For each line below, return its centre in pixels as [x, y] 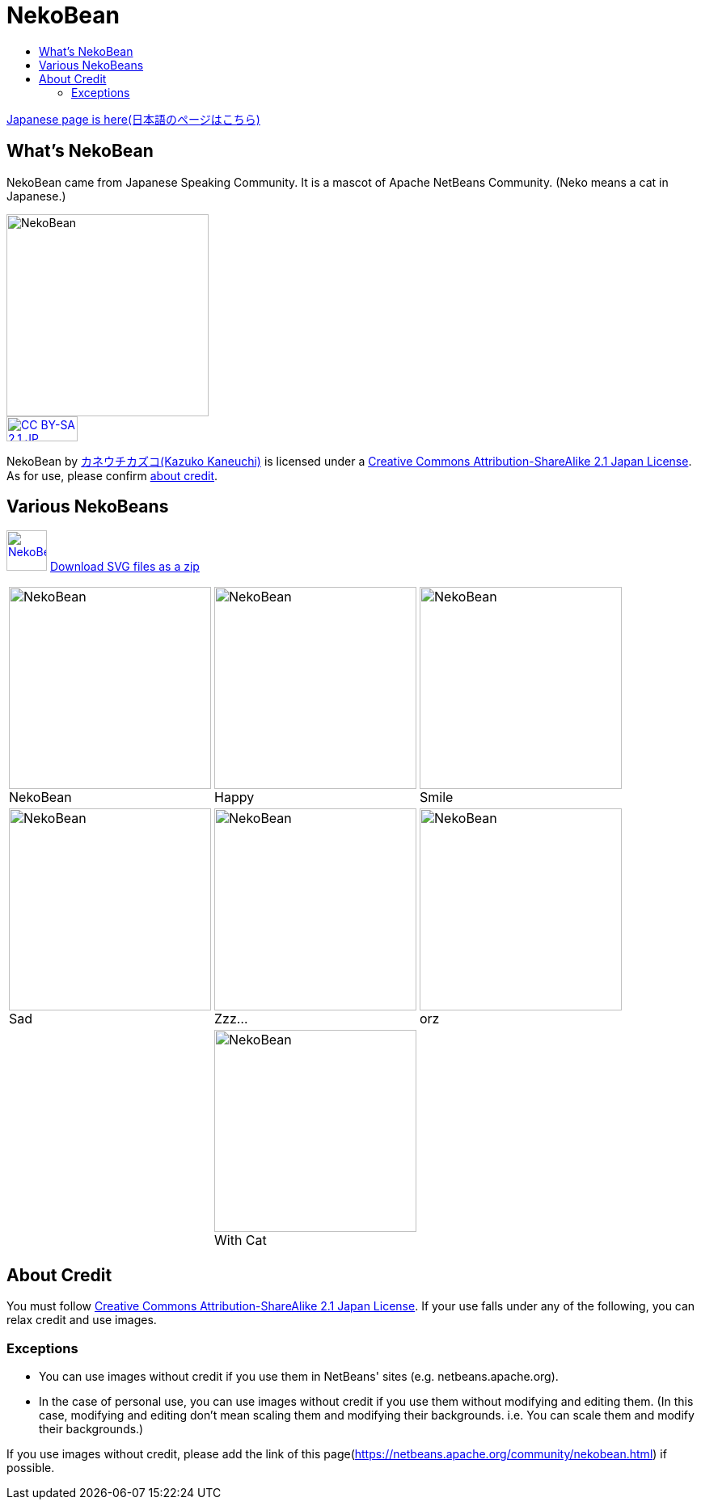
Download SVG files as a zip [125, 567]
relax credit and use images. [82, 1320]
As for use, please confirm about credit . [112, 475]
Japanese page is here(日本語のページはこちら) [133, 119]
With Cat [241, 1240]
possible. [31, 1468]
